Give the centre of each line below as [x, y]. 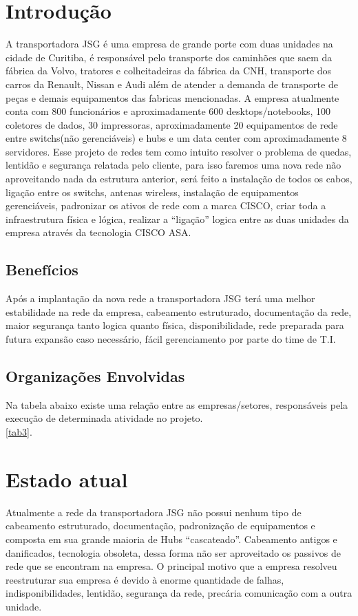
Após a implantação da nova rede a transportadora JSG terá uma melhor [160, 298]
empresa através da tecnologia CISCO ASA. [98, 232]
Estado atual [67, 479]
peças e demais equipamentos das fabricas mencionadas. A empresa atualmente [172, 97]
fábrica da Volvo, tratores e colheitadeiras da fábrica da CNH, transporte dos [169, 71]
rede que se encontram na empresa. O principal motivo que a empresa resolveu [171, 566]
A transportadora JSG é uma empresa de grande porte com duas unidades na [169, 44]
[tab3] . [19, 432]
